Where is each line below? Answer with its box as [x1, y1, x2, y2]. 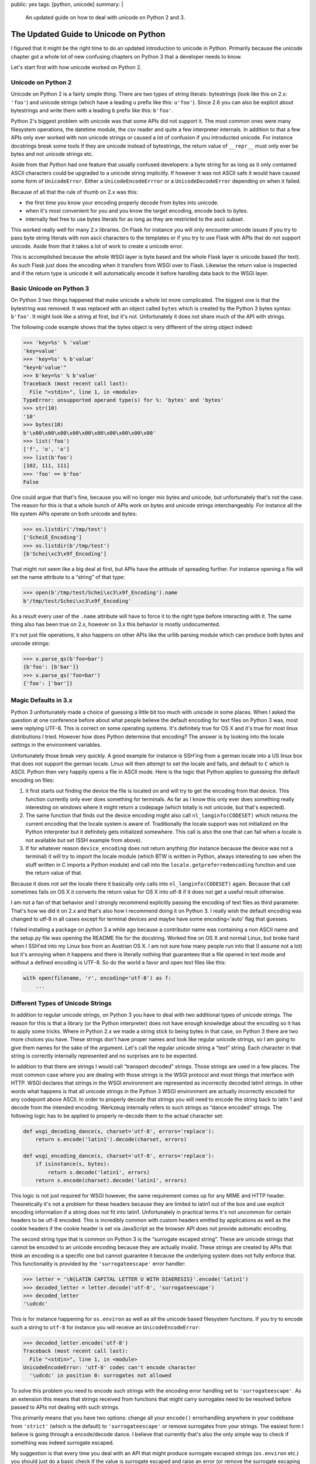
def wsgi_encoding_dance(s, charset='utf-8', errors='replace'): [23, 1152, 215, 1159]
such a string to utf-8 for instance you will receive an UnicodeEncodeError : [11, 1323, 200, 1330]
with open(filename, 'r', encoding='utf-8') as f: [23, 975, 172, 981]
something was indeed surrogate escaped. [11, 1439, 114, 1446]
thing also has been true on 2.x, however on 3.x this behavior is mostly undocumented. [11, 621, 221, 628]
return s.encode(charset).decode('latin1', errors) [35, 1177, 187, 1184]
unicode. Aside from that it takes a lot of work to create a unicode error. [11, 242, 184, 249]
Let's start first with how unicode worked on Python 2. [11, 64, 142, 71]
